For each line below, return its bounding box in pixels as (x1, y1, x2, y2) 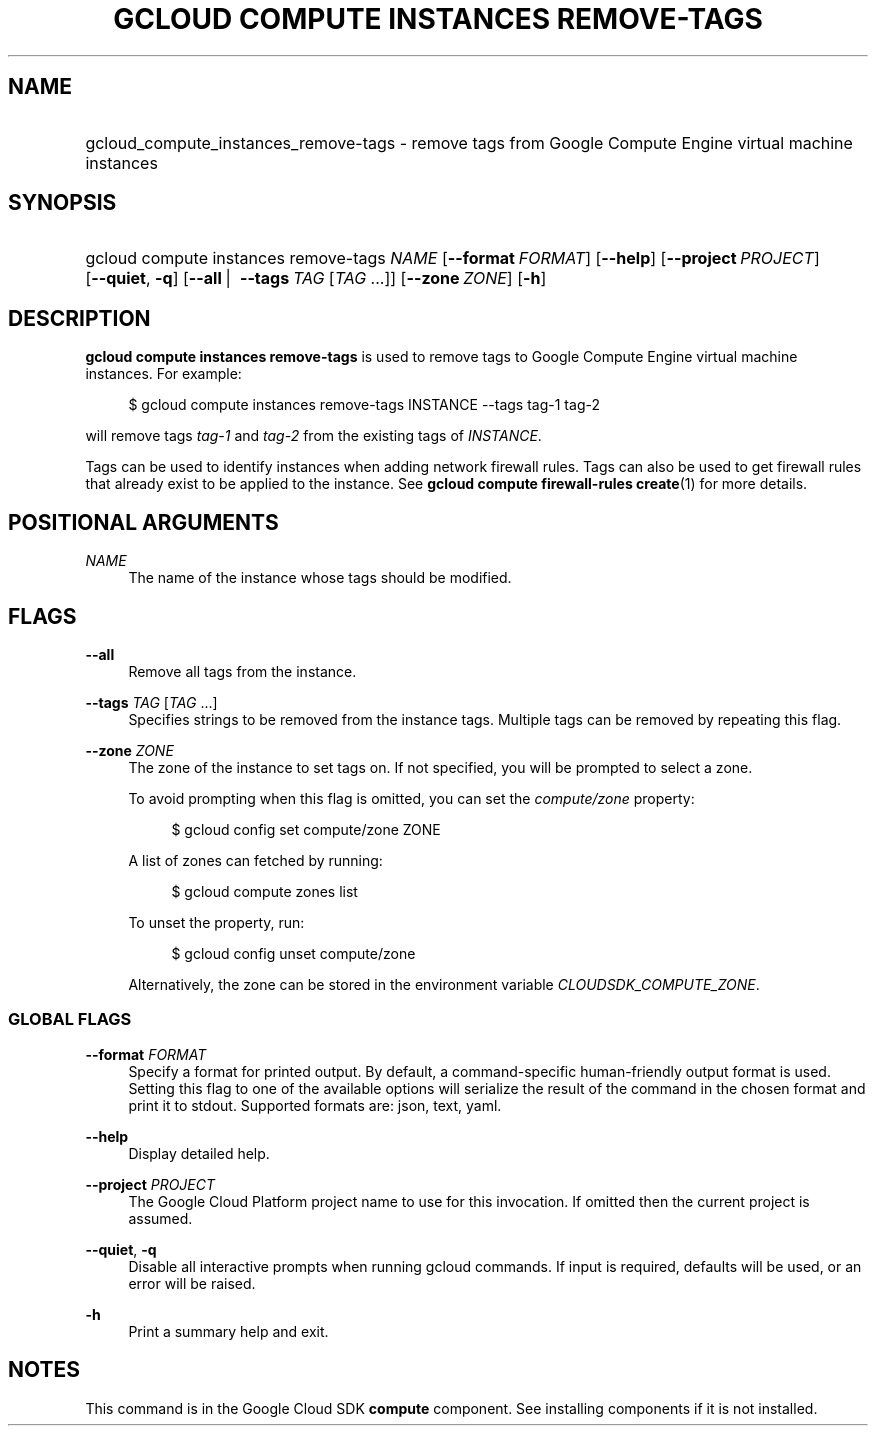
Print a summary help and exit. (128, 1322, 329, 1340)
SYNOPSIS (8, 190, 117, 216)
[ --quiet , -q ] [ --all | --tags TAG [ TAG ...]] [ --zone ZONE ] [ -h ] (85, 268, 547, 289)
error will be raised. (128, 1274, 256, 1292)
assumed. (128, 1209, 193, 1227)
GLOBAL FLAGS (8, 1009, 132, 1030)
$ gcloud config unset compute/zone (171, 944, 416, 962)
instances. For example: (85, 365, 242, 383)
